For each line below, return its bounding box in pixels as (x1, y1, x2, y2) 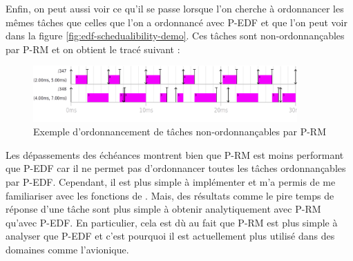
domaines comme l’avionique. (6, 242, 129, 256)
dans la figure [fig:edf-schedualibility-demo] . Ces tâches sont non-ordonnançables (6, 28, 345, 43)
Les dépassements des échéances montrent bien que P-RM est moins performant (6, 147, 344, 162)
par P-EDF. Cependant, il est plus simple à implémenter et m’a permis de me (6, 174, 336, 188)
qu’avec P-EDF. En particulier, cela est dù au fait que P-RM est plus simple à (6, 215, 338, 229)
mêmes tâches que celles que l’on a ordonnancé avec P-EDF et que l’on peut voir (6, 14, 347, 29)
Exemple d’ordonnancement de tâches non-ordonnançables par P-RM (33, 124, 326, 139)
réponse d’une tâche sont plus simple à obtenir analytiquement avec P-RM (6, 202, 321, 216)
